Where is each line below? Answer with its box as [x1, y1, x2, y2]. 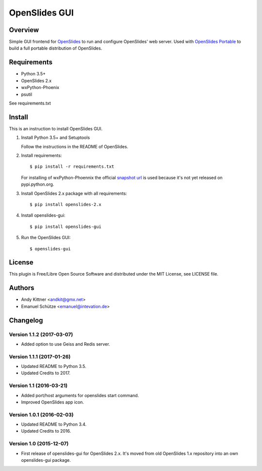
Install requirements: [21, 153, 62, 158]
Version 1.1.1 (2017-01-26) [9, 353, 71, 360]
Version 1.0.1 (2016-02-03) [9, 411, 74, 418]
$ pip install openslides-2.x [30, 202, 102, 207]
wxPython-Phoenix [21, 85, 60, 90]
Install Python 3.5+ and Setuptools [21, 135, 90, 140]
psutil [21, 91, 33, 97]
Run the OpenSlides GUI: [21, 235, 71, 241]
